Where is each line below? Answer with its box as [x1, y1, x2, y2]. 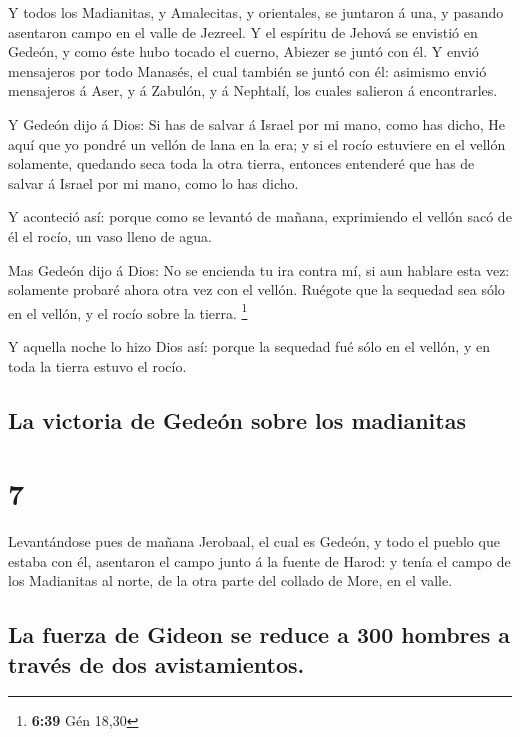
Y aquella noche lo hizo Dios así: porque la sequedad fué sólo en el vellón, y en [8, 335, 490, 356]
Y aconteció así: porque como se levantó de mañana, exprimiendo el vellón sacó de [8, 206, 512, 227]
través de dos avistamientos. [8, 648, 305, 679]
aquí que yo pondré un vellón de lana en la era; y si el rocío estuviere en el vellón [8, 133, 506, 154]
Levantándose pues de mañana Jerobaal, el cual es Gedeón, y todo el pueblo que [8, 531, 500, 552]
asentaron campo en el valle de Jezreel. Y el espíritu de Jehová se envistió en [8, 21, 478, 42]
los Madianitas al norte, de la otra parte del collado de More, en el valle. [8, 570, 453, 591]
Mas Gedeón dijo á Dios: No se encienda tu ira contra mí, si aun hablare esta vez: [8, 259, 510, 280]
